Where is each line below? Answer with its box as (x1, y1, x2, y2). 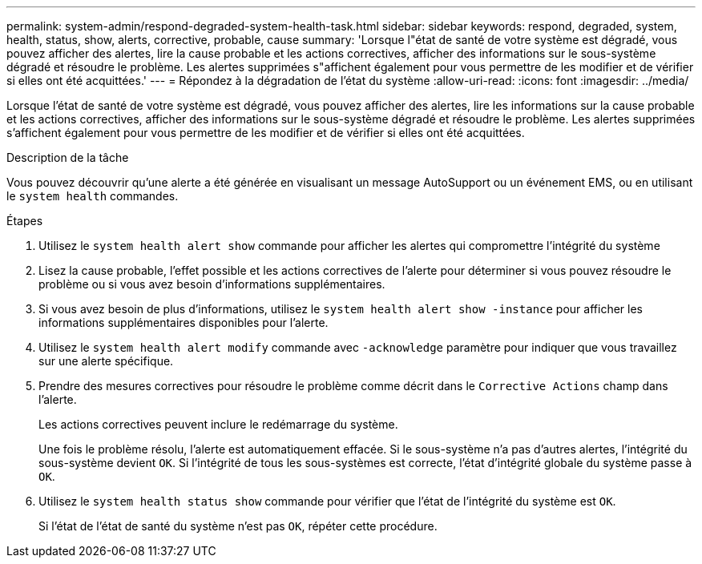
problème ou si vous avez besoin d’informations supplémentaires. (38, 277, 385, 291)
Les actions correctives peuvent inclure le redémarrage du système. (38, 417, 398, 431)
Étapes (6, 214, 43, 228)
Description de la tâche (6, 151, 129, 164)
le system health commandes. (6, 189, 179, 203)
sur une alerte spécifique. (38, 354, 174, 368)
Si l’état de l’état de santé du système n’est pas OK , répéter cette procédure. (38, 519, 438, 533)
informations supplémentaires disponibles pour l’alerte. (38, 316, 329, 329)
